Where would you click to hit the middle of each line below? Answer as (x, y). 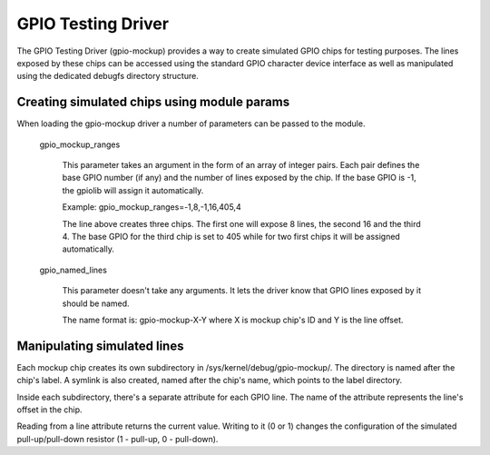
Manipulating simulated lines (100, 346)
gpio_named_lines (73, 270)
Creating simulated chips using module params (153, 102)
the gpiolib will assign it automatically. (133, 190)
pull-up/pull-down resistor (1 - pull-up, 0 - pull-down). (118, 439)
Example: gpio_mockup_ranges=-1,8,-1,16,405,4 (152, 207)
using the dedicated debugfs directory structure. (108, 76)
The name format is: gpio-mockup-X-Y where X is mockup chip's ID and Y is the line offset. (233, 320)
